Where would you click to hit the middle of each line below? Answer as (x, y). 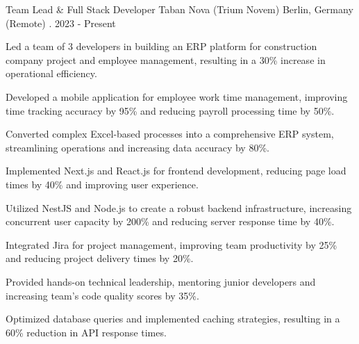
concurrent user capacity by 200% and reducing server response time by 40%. (170, 221)
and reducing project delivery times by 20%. (100, 258)
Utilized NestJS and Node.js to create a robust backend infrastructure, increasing (179, 207)
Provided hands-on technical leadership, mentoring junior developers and (161, 281)
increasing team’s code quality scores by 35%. (102, 295)
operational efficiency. (51, 73)
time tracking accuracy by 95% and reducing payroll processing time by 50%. (170, 110)
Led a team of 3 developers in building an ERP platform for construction (161, 46)
